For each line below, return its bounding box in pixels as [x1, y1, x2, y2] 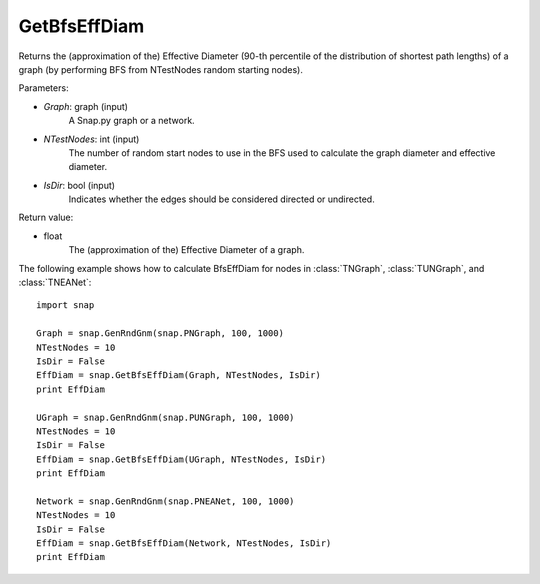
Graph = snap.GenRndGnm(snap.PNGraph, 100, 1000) [36, 328, 285, 339]
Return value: [18, 211, 74, 224]
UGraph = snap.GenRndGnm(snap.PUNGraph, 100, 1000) [36, 411, 295, 423]
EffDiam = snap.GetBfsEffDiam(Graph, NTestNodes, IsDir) [36, 370, 322, 381]
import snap [36, 300, 95, 311]
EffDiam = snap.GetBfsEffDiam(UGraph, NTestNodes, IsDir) [36, 453, 327, 465]
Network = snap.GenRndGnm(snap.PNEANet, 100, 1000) [36, 495, 295, 507]
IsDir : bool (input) [43, 179, 115, 191]
